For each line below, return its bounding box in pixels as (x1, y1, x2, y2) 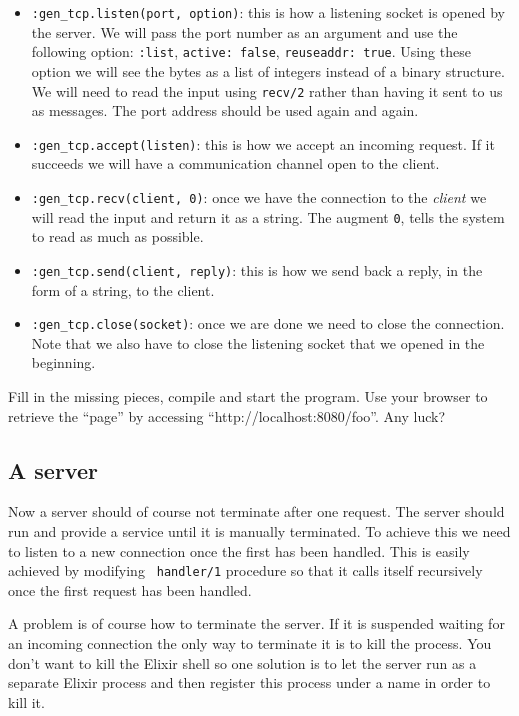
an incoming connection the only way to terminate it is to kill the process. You (8, 633, 492, 654)
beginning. (31, 352, 96, 373)
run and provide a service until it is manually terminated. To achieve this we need (8, 520, 511, 541)
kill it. (8, 691, 45, 712)
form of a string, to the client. (31, 279, 215, 300)
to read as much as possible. (31, 226, 204, 247)
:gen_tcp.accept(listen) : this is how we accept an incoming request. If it (31, 133, 495, 154)
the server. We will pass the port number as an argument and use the (31, 21, 458, 42)
